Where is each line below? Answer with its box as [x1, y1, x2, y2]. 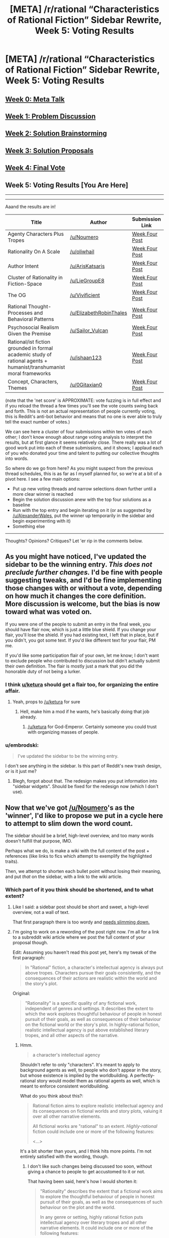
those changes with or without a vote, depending [5, 584, 162, 593]
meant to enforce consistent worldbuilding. [20, 1083, 110, 1089]
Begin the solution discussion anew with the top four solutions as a [12, 496, 151, 502]
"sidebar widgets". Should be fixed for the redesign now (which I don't [12, 784, 158, 790]
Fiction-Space [8, 280, 42, 287]
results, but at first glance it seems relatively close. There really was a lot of [5, 439, 162, 445]
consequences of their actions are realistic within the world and [25, 975, 157, 982]
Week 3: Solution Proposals [5, 146, 94, 155]
